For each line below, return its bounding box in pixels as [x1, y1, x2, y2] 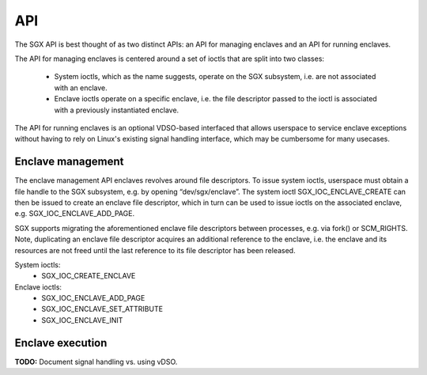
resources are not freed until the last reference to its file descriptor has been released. [14, 245, 296, 255]
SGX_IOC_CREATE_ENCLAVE [41, 271, 136, 281]
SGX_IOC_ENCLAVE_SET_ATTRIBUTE [41, 305, 164, 314]
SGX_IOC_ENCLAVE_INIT [41, 315, 123, 324]
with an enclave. [54, 83, 108, 93]
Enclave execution [14, 336, 108, 350]
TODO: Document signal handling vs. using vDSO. [14, 357, 178, 366]
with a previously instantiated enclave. [54, 105, 179, 115]
